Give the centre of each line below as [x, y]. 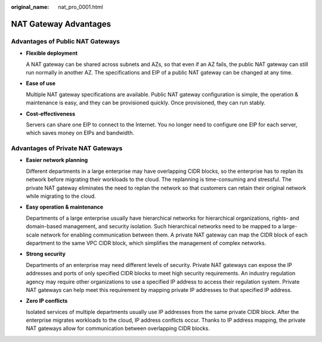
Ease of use [41, 83]
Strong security [46, 254]
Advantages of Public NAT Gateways [66, 41]
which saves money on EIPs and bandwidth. [80, 133]
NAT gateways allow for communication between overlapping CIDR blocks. [118, 328]
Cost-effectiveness [51, 114]
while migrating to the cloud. [61, 196]
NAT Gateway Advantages [61, 24]
